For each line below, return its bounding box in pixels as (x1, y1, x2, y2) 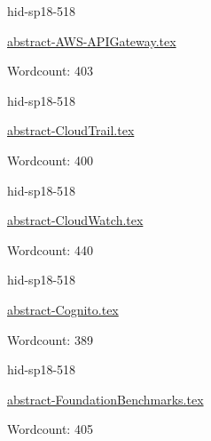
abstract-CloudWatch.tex (7, 211, 144, 229)
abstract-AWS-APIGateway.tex (7, 31, 176, 50)
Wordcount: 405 (7, 420, 93, 438)
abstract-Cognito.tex (7, 300, 119, 318)
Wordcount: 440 (7, 240, 93, 259)
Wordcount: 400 (7, 150, 93, 169)
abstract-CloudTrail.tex (7, 121, 135, 140)
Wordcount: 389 (7, 330, 93, 349)
